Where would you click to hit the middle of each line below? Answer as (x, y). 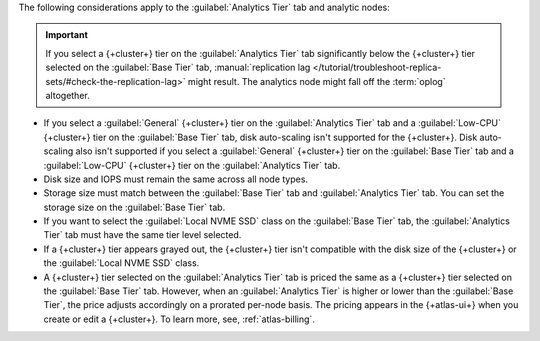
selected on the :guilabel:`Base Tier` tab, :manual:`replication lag (178, 67)
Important (67, 35)
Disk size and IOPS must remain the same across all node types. (176, 179)
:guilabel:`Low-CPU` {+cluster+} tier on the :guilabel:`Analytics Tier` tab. (192, 165)
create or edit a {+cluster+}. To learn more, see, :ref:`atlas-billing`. (179, 319)
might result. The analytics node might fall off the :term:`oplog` (316, 81)
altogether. (67, 95)
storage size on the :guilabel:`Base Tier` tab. (134, 207)
